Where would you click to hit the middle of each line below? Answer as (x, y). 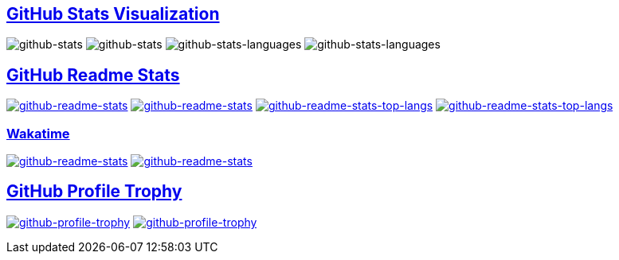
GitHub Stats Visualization (113, 14)
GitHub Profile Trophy (94, 192)
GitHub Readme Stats (93, 75)
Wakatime (38, 133)
